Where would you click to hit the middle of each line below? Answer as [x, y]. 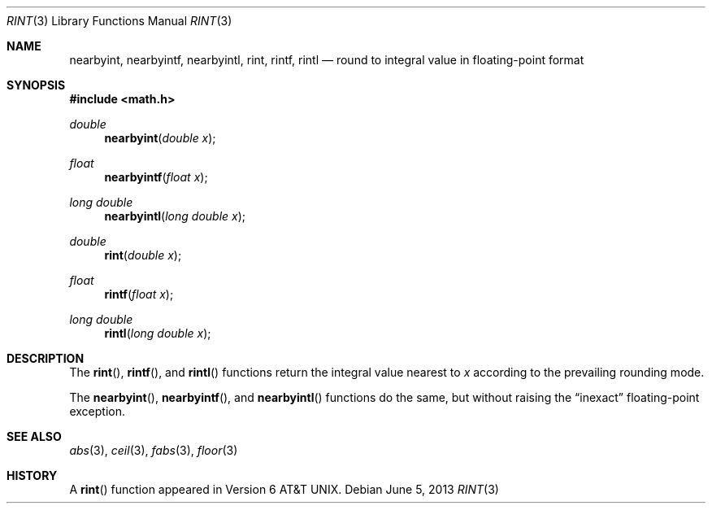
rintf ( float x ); [139, 294]
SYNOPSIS [36, 85]
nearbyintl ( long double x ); [175, 216]
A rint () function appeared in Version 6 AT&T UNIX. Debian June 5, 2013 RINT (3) [284, 489]
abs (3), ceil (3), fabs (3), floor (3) [154, 450]
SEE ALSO [34, 436]
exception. [97, 411]
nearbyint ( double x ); [160, 138]
